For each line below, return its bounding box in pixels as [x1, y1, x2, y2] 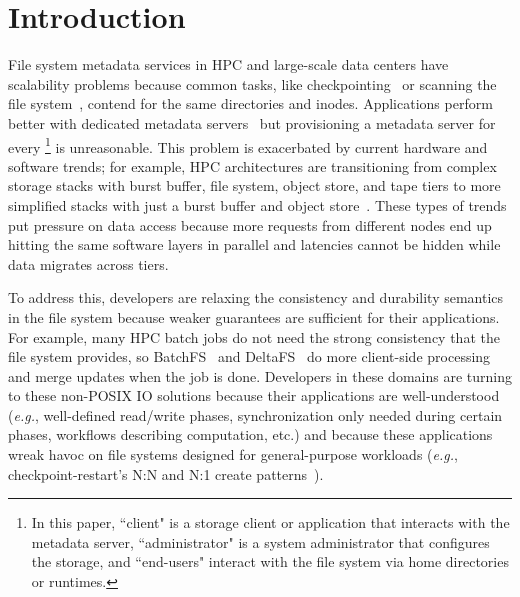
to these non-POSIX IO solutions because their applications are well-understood [8, 385, 500, 406]
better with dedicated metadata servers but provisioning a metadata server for [8, 112, 496, 133]
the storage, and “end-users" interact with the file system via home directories [31, 551, 509, 572]
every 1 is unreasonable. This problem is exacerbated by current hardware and [8, 133, 488, 157]
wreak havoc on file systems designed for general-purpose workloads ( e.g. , [8, 444, 458, 465]
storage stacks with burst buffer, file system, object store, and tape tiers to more [8, 175, 501, 196]
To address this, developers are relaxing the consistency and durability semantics [8, 287, 504, 308]
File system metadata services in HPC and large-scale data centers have [8, 54, 449, 75]
